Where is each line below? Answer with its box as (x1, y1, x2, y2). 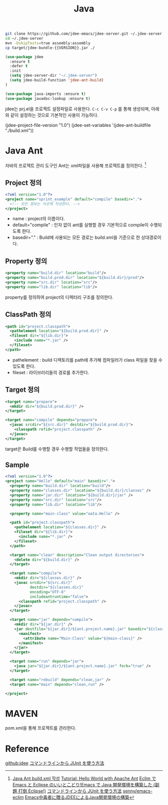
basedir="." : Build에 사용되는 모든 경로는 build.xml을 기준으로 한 (12, 234, 140, 241)
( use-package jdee (5, 54, 43, 59)
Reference (5, 743, 49, 754)
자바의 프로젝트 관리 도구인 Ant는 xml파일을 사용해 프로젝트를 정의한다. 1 (5, 162, 146, 169)
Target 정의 (5, 386, 40, 394)
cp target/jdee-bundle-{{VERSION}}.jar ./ (5, 45, 95, 50)
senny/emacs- (122, 788, 152, 794)
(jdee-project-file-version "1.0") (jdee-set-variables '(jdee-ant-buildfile (5, 122, 151, 128)
